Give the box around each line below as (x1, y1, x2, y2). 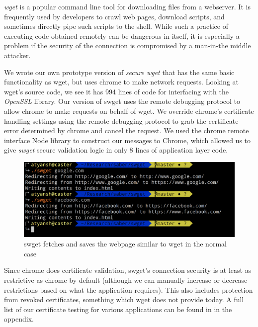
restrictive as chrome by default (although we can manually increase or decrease (4, 275, 248, 285)
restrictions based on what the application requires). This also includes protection (4, 284, 253, 295)
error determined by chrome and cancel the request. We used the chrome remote (4, 125, 249, 136)
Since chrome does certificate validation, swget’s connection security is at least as (4, 265, 252, 275)
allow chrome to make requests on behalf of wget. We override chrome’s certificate (4, 105, 254, 116)
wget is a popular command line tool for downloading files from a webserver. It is (4, 1, 251, 11)
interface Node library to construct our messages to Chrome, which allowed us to (4, 135, 251, 145)
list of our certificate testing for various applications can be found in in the (4, 304, 232, 314)
